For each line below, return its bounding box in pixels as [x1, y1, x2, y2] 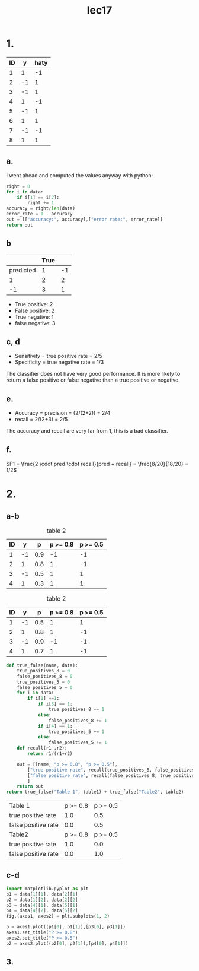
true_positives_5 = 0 [17, 679, 70, 685]
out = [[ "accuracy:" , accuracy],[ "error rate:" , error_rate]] [6, 217, 163, 223]
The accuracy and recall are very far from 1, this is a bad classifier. [6, 427, 169, 434]
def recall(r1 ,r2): [17, 745, 68, 751]
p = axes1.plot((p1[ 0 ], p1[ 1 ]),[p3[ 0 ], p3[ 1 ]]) [6, 924, 126, 930]
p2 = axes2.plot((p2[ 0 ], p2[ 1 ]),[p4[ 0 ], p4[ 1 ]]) [6, 940, 129, 947]
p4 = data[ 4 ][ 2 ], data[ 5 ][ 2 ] [6, 907, 78, 914]
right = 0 [6, 183, 31, 189]
